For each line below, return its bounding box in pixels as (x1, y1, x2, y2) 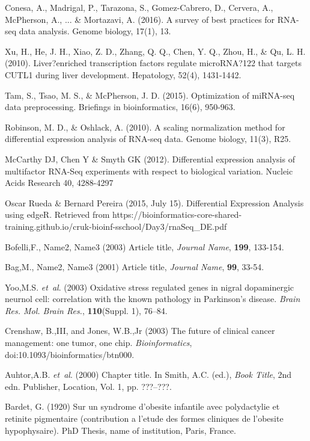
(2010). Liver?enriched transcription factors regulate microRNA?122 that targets (5, 57, 302, 69)
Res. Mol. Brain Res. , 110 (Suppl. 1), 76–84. (5, 304, 168, 316)
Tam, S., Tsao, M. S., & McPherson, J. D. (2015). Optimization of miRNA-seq (5, 88, 295, 101)
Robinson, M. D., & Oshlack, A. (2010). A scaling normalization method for (5, 120, 285, 133)
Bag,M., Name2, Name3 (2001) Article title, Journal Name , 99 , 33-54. (5, 261, 264, 273)
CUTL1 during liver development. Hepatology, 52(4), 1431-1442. (5, 68, 242, 81)
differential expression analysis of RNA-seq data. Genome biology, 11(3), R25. (5, 132, 291, 145)
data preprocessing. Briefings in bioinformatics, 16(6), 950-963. (5, 100, 236, 113)
